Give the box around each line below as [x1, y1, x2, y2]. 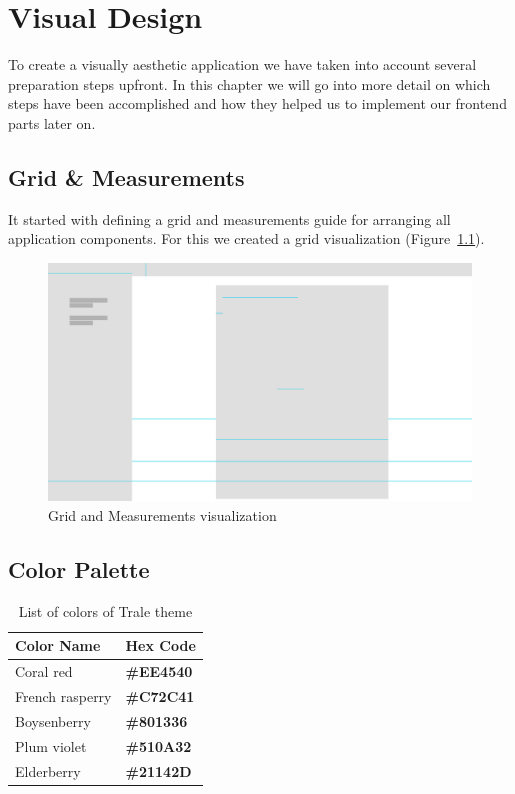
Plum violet [15, 735, 87, 756]
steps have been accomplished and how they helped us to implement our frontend [8, 93, 507, 114]
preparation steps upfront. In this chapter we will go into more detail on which [8, 73, 491, 94]
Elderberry [15, 760, 81, 781]
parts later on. [8, 112, 96, 133]
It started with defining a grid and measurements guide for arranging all [8, 208, 451, 229]
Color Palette [8, 553, 150, 584]
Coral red [15, 661, 73, 682]
